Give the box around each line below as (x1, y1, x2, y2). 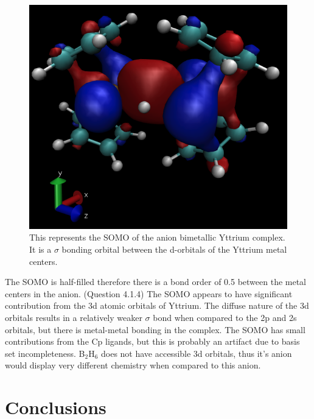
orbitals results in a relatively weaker (5, 311, 142, 323)
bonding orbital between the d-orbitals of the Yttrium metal (61, 242, 287, 255)
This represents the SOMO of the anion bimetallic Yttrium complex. (29, 231, 285, 244)
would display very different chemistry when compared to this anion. (5, 359, 261, 371)
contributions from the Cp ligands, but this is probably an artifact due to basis (5, 335, 300, 348)
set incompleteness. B (5, 347, 85, 359)
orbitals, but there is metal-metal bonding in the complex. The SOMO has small (5, 323, 305, 336)
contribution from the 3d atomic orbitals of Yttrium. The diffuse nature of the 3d (5, 299, 309, 312)
